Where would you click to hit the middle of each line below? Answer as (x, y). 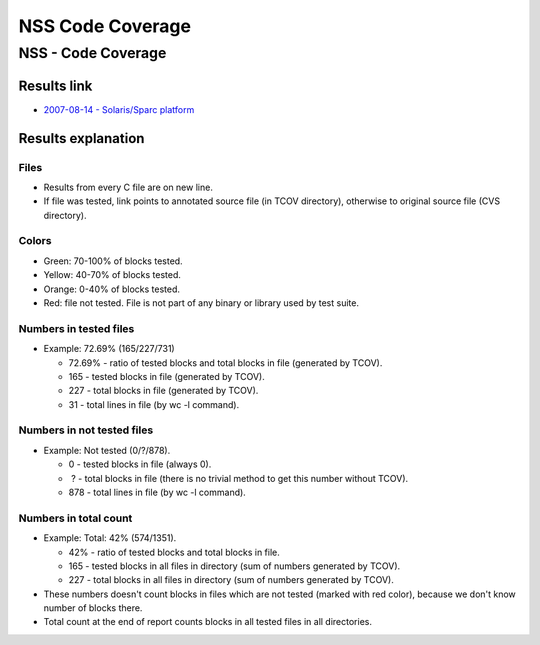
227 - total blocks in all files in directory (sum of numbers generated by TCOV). (231, 580)
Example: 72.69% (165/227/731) (109, 349)
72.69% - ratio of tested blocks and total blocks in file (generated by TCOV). (225, 362)
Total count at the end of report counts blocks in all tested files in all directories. (207, 622)
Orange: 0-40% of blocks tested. (111, 289)
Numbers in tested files (76, 328)
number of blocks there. (93, 608)
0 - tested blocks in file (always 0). (140, 464)
